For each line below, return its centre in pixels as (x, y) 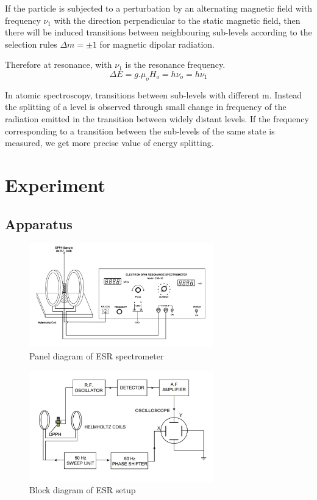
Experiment (55, 184)
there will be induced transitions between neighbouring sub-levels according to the (158, 32)
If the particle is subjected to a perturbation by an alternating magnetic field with (158, 8)
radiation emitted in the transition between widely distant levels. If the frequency (157, 118)
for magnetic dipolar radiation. (157, 44)
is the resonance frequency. (175, 64)
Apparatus (39, 223)
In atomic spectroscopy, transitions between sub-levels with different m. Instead (154, 94)
